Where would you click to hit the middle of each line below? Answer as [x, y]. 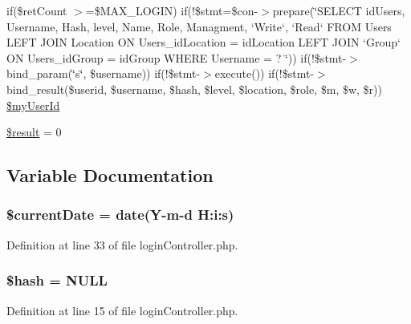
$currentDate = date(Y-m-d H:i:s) [120, 215]
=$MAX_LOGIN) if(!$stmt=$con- [172, 10]
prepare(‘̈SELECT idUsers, [339, 10]
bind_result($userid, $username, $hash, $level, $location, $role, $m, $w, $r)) [194, 89]
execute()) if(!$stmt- [265, 73]
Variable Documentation [110, 175]
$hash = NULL [57, 280]
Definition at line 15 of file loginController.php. [122, 310]
